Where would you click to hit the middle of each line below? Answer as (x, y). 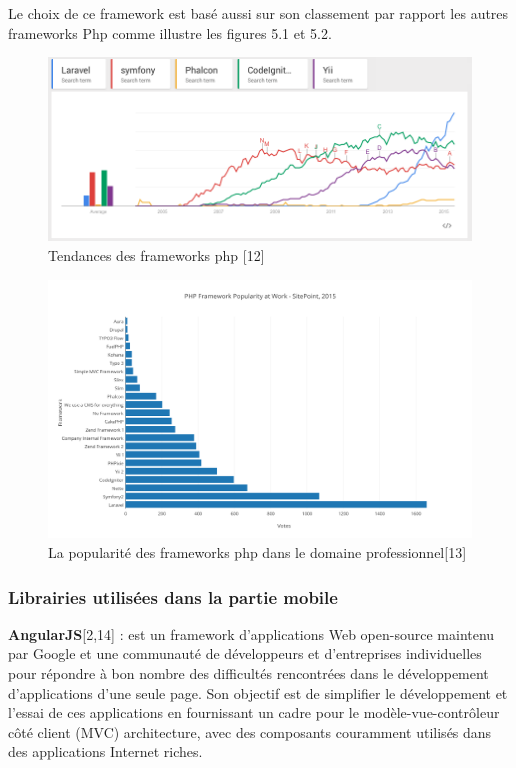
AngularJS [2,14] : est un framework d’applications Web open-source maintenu (251, 633)
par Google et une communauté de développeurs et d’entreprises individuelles (245, 653)
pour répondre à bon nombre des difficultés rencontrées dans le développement (248, 673)
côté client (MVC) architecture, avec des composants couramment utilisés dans (250, 731)
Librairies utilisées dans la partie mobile (173, 596)
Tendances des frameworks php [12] (156, 255)
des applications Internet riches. (105, 751)
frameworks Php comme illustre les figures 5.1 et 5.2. (170, 32)
